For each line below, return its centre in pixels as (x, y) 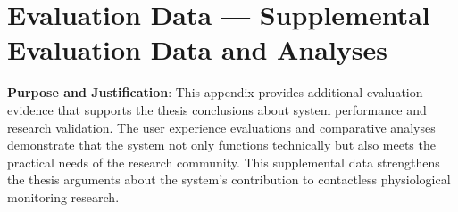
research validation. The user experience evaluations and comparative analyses (221, 127)
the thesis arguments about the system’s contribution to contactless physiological (229, 179)
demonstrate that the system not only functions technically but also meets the (221, 145)
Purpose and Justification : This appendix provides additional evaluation (215, 92)
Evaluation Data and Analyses (198, 49)
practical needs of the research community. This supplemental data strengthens (224, 162)
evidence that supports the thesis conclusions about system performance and (217, 109)
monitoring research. (63, 196)
